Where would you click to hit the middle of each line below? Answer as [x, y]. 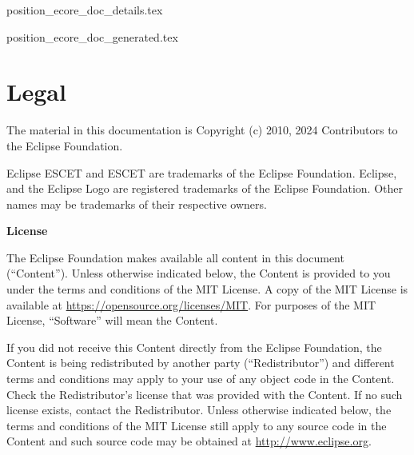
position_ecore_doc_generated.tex [92, 36]
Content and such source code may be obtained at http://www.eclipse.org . [189, 441]
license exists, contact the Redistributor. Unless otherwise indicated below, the [199, 410]
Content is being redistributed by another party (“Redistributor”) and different [201, 363]
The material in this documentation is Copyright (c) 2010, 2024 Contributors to [202, 130]
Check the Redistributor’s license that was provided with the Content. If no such [205, 394]
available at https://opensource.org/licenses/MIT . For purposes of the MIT [191, 304]
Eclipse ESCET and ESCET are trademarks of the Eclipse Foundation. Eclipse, [202, 172]
